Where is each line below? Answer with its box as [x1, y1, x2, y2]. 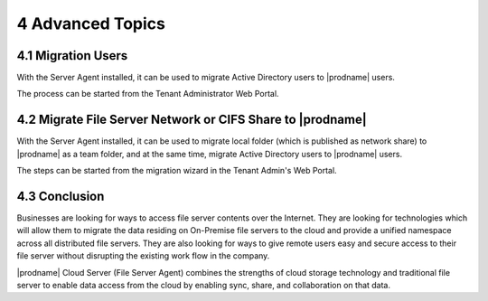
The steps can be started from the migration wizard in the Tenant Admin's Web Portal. [16, 165, 338, 176]
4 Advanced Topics [16, 14, 166, 33]
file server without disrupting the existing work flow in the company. [16, 250, 270, 261]
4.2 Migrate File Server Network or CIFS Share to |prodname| [16, 112, 368, 127]
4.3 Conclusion [16, 188, 105, 203]
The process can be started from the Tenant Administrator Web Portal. [16, 89, 279, 99]
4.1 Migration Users [16, 48, 128, 63]
